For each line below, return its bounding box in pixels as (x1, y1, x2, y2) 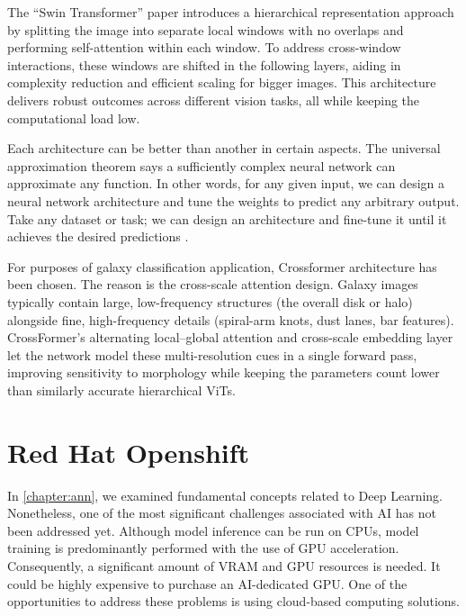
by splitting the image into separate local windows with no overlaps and (7, 20, 404, 39)
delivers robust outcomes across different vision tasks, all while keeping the (7, 90, 420, 109)
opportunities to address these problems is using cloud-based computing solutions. (7, 592, 460, 611)
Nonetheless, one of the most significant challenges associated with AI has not (7, 503, 436, 522)
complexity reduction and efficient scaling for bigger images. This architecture (7, 73, 436, 92)
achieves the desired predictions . (7, 227, 189, 246)
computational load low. (7, 108, 140, 127)
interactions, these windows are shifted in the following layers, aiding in (7, 55, 401, 74)
